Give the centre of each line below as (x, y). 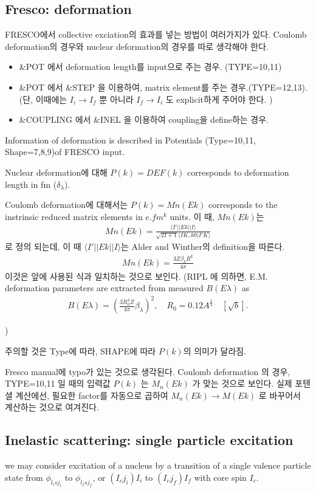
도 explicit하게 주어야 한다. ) (219, 99)
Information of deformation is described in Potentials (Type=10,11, (130, 140)
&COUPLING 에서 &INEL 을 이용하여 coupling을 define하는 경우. (144, 119)
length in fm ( (31, 184)
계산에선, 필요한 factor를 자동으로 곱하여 (92, 395)
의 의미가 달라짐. (215, 351)
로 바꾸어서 (280, 395)
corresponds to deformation (238, 172)
